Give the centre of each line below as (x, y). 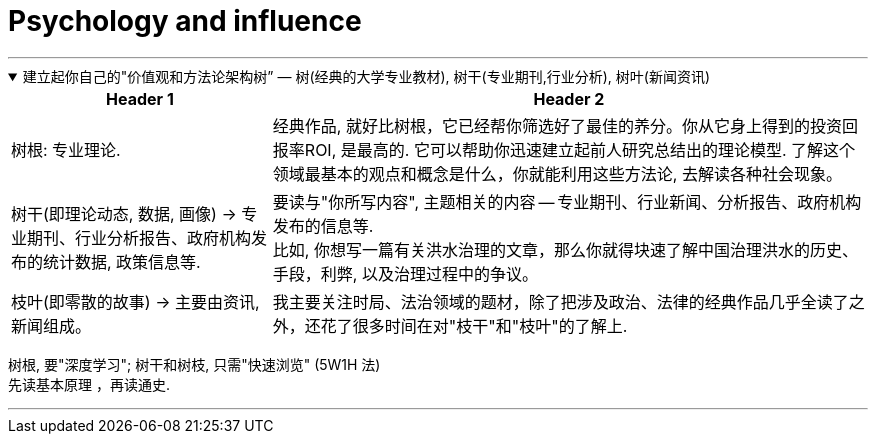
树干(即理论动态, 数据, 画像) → (124, 213)
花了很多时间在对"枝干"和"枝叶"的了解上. (474, 325)
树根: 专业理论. (66, 149)
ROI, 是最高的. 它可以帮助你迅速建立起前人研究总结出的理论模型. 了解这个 (579, 149)
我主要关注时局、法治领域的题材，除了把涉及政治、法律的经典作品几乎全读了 (560, 301)
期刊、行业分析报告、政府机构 (139, 237)
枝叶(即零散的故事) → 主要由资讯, (135, 301)
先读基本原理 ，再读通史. (89, 384)
